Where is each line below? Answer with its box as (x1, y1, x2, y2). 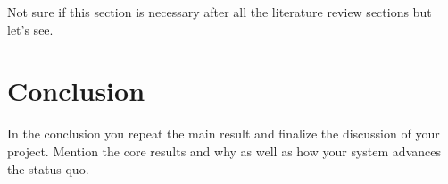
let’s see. (7, 20, 54, 38)
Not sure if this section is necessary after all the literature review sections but (7, 3, 432, 21)
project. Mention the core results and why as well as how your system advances (7, 141, 441, 160)
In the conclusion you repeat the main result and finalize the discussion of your (7, 124, 440, 143)
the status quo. (7, 159, 89, 178)
